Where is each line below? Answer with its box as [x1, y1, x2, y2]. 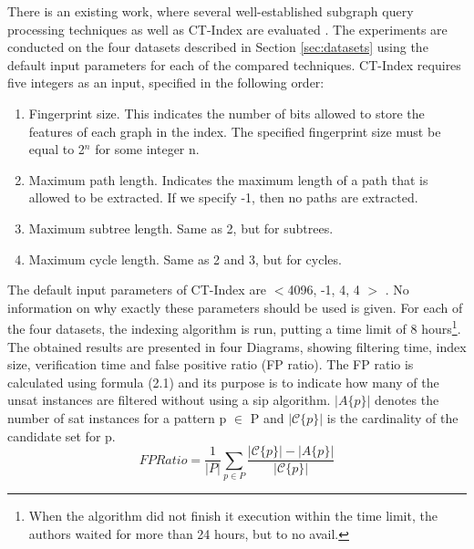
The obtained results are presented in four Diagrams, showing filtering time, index [7, 337, 467, 356]
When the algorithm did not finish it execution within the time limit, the [28, 505, 438, 524]
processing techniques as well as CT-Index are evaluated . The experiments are [7, 19, 448, 38]
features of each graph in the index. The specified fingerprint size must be [28, 121, 441, 140]
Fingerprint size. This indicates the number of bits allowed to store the [28, 103, 425, 122]
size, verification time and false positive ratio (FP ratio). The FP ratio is [7, 355, 414, 374]
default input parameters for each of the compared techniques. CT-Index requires [7, 55, 461, 74]
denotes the [375, 390, 439, 409]
